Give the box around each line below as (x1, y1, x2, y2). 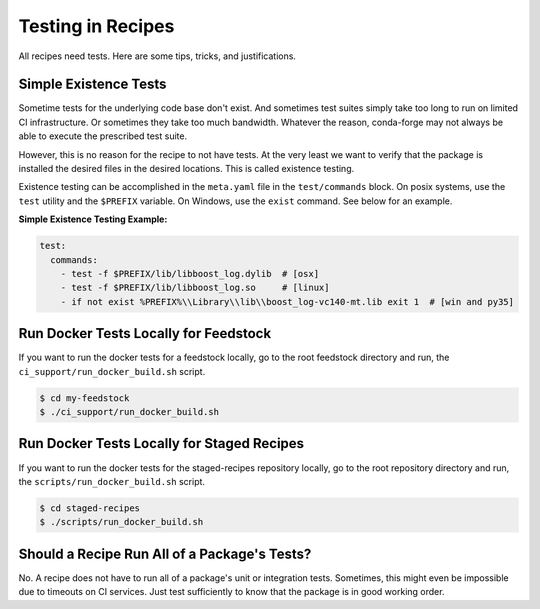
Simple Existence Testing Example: (18, 213, 168, 225)
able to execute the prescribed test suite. (18, 130, 188, 142)
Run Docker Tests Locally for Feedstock (18, 325, 272, 342)
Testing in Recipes (18, 15, 175, 37)
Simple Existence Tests (18, 76, 167, 93)
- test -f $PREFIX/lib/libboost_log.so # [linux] (60, 282, 330, 294)
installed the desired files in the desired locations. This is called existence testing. (18, 163, 355, 175)
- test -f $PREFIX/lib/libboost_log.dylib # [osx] (60, 268, 320, 279)
